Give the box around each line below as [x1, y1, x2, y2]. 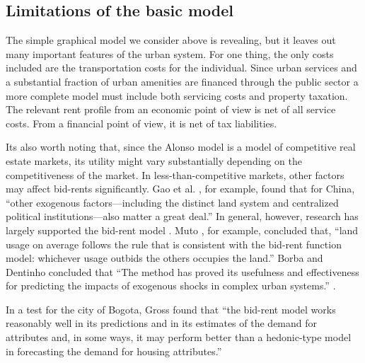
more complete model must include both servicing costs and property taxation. [6, 88, 348, 103]
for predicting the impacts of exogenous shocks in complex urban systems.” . [6, 278, 336, 293]
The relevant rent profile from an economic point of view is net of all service [6, 102, 336, 117]
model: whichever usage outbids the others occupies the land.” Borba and [6, 250, 323, 265]
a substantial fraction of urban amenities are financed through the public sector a [6, 74, 359, 88]
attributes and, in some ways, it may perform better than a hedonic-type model [6, 330, 352, 345]
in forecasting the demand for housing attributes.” [6, 343, 222, 358]
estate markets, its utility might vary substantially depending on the [6, 153, 302, 168]
